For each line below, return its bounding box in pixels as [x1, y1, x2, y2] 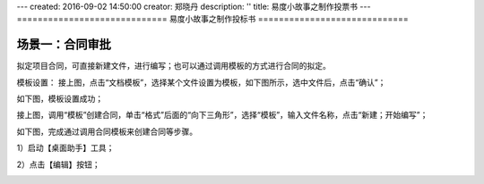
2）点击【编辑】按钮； [16, 159, 100, 170]
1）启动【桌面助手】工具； [16, 143, 115, 154]
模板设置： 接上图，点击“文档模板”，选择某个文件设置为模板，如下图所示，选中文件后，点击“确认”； [16, 77, 386, 88]
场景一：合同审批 [16, 37, 111, 53]
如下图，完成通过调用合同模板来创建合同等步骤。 [16, 126, 197, 137]
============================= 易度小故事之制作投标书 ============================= [16, 13, 410, 24]
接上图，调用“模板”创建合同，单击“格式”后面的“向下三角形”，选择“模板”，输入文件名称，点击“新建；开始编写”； [16, 110, 428, 121]
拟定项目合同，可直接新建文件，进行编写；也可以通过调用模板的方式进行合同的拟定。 [16, 61, 331, 71]
